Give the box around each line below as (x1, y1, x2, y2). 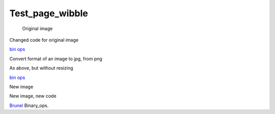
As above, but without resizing (9, 65, 73, 71)
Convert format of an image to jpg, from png (9, 55, 103, 62)
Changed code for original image (9, 37, 79, 43)
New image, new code (9, 93, 57, 99)
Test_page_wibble (9, 8, 89, 19)
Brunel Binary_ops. (9, 102, 49, 108)
